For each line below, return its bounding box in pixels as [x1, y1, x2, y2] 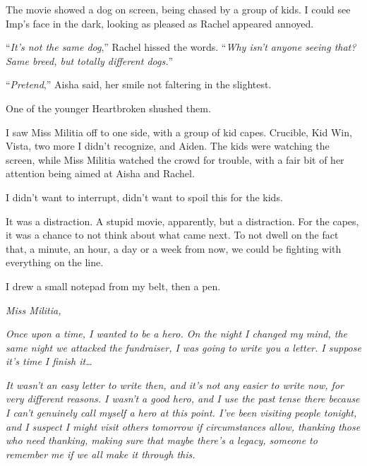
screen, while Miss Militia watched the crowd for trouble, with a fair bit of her [6, 152, 344, 167]
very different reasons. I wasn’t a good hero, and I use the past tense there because [6, 391, 360, 406]
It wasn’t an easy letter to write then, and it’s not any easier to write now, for [6, 377, 344, 392]
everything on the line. [6, 255, 104, 270]
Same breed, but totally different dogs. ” [6, 53, 174, 68]
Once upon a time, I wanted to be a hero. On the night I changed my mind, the [6, 326, 348, 341]
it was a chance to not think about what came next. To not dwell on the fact [6, 227, 339, 242]
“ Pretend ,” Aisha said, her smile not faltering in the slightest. [6, 77, 272, 92]
